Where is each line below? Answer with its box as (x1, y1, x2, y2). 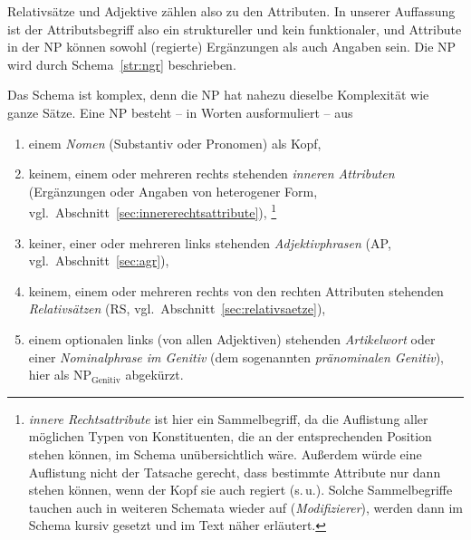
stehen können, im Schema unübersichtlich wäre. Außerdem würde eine (28, 444, 422, 463)
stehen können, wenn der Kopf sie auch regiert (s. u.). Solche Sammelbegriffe (28, 480, 453, 499)
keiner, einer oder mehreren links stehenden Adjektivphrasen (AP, (28, 233, 391, 252)
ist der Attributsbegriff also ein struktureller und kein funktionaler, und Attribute (7, 19, 462, 38)
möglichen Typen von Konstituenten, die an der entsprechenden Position (28, 427, 432, 446)
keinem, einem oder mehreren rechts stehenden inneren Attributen (28, 164, 395, 183)
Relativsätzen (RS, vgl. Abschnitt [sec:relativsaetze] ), (28, 299, 326, 318)
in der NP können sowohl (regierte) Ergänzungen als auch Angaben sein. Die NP (7, 37, 457, 56)
